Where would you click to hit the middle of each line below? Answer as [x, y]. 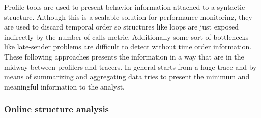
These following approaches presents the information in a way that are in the [124, 56]
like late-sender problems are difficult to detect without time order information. [128, 47]
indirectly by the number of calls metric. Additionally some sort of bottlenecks [126, 36]
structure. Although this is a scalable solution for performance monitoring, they [128, 17]
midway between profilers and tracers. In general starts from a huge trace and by [130, 66]
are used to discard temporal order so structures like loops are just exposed [121, 27]
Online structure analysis [57, 109]
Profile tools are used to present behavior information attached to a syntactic [125, 7]
